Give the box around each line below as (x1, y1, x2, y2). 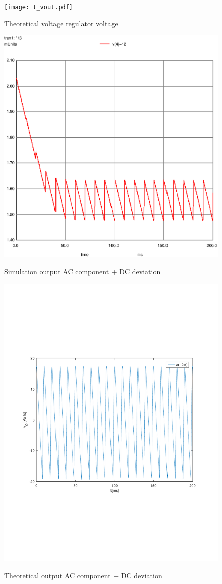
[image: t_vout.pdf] (4, 4, 73, 11)
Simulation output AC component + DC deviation (4, 266, 161, 276)
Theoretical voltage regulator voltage (4, 18, 118, 28)
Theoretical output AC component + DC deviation (4, 570, 162, 581)
